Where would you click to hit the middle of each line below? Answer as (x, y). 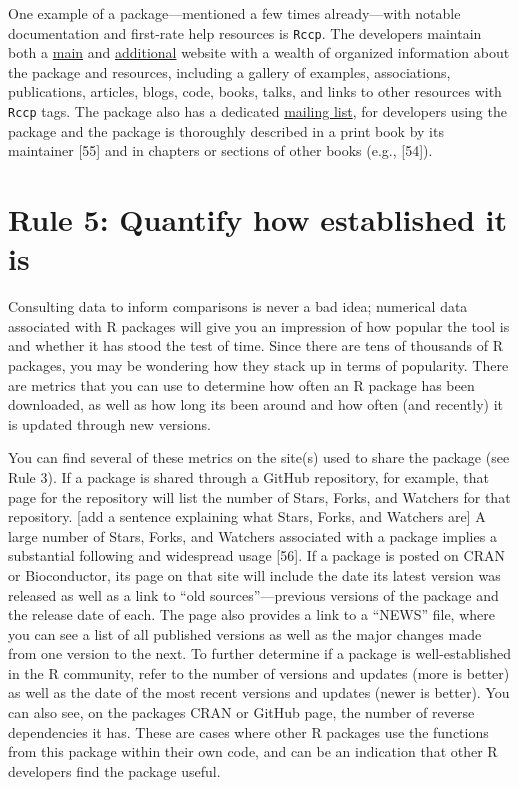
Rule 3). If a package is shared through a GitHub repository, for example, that (249, 476)
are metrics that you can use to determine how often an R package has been (241, 384)
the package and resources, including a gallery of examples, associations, (229, 71)
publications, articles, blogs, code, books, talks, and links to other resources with (255, 91)
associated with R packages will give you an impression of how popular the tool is (259, 325)
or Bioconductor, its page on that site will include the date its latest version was (254, 574)
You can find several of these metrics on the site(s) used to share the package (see (259, 457)
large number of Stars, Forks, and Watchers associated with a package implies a (252, 535)
